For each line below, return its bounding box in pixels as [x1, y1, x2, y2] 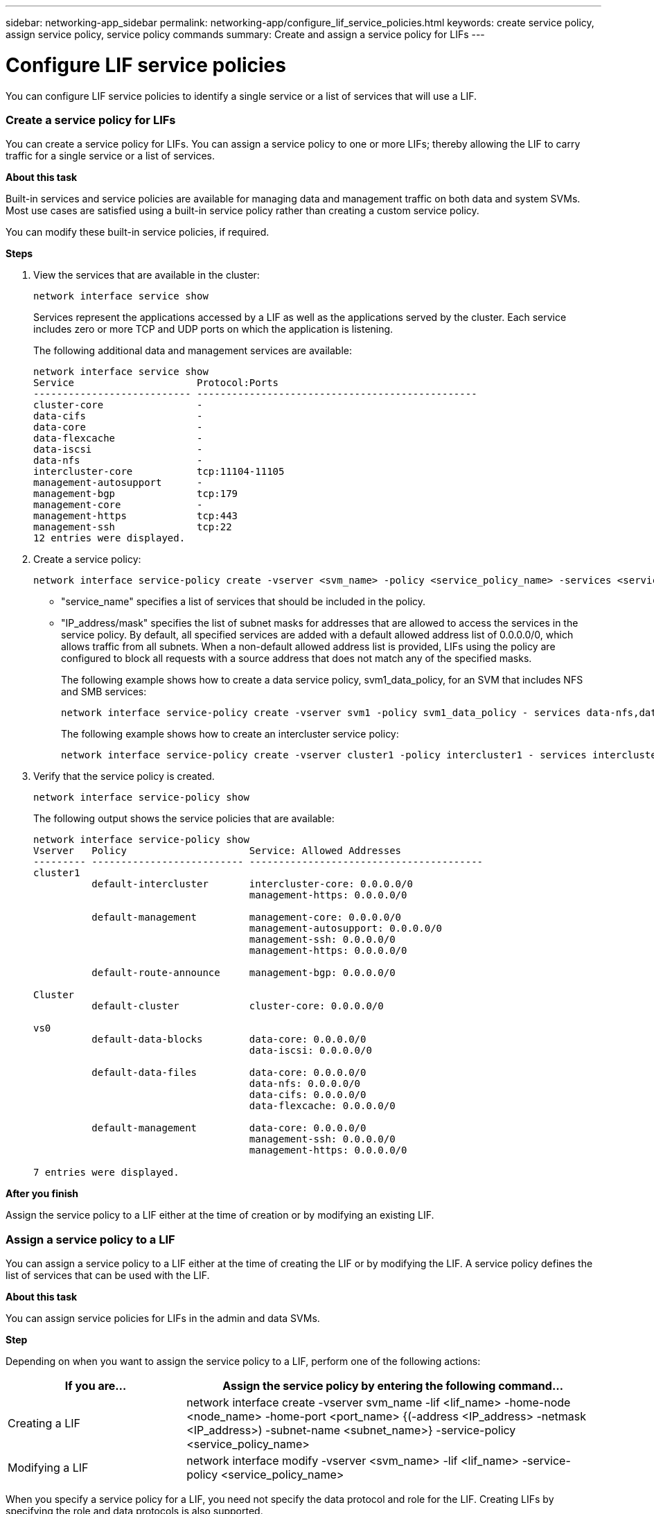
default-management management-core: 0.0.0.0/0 [91, 912, 402, 923]
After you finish [6, 1187, 79, 1200]
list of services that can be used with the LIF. [6, 1269, 210, 1281]
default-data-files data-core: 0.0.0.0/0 [91, 1067, 366, 1079]
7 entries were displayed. [33, 1167, 179, 1178]
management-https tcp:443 [33, 510, 238, 522]
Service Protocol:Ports [33, 377, 279, 389]
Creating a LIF [8, 1416, 81, 1430]
